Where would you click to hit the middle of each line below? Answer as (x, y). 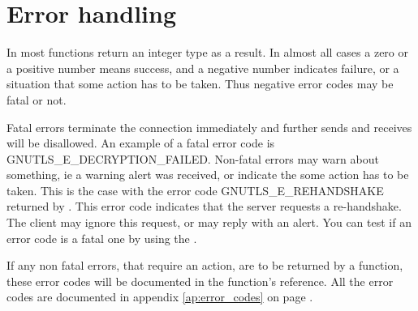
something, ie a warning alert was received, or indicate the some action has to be (208, 175)
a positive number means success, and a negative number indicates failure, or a (203, 68)
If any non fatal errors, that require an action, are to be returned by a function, (205, 265)
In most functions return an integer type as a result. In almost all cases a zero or (207, 52)
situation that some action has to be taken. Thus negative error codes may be (200, 84)
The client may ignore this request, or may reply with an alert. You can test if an (209, 222)
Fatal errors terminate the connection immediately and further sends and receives (209, 127)
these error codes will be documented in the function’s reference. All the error (200, 281)
